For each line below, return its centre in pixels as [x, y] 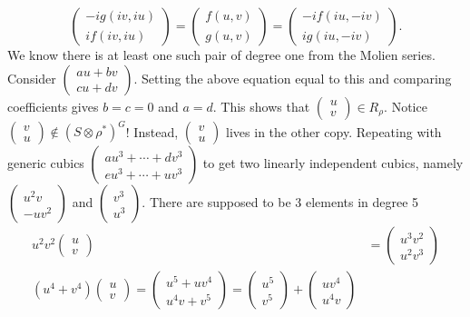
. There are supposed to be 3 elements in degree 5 [280, 202]
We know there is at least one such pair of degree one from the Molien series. [221, 54]
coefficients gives [53, 106]
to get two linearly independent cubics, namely [333, 163]
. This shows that [261, 106]
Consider [32, 78]
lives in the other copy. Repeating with [334, 131]
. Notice [406, 106]
